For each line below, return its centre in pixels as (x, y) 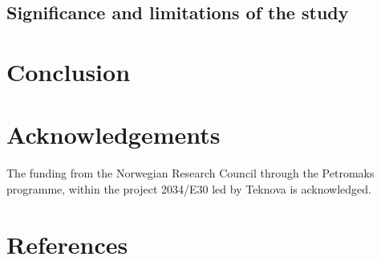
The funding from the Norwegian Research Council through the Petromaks (190, 173)
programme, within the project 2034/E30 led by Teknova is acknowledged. (189, 188)
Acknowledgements (113, 135)
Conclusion (69, 71)
